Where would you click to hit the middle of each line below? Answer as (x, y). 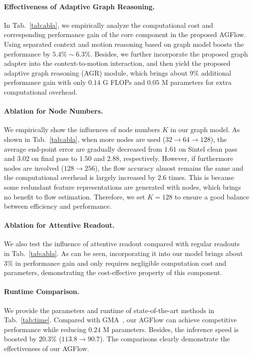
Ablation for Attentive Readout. (59, 225)
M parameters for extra (196, 82)
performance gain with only (45, 82)
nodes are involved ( (34, 168)
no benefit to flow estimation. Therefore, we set (75, 196)
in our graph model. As (205, 129)
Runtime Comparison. (42, 291)
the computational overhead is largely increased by (80, 177)
